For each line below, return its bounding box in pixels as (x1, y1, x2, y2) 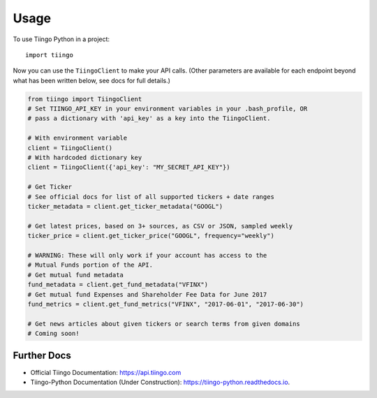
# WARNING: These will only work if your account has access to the (27, 251, 267, 259)
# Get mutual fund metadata (27, 271, 124, 279)
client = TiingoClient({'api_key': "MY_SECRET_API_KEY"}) (27, 163, 230, 171)
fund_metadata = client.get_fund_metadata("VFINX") (27, 281, 209, 289)
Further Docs (13, 350, 71, 362)
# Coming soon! (27, 330, 80, 338)
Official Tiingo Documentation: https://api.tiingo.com (30, 368, 182, 376)
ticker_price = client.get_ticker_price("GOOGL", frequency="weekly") (27, 232, 275, 240)
